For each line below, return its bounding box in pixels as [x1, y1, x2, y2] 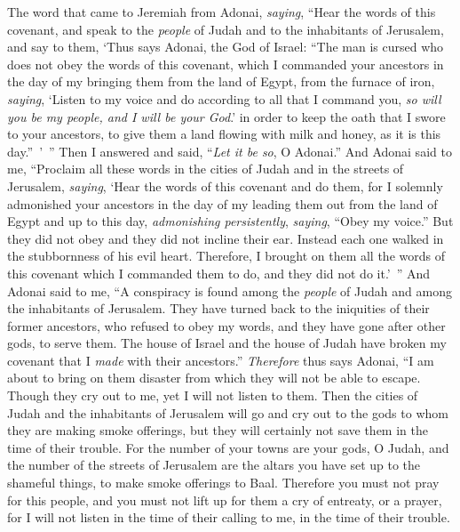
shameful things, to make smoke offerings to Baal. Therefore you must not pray [7, 473, 440, 492]
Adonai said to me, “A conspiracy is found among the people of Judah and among [7, 281, 452, 300]
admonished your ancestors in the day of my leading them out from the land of [7, 194, 438, 213]
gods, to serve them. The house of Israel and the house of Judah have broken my [7, 334, 447, 352]
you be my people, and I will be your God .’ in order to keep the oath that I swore [7, 107, 446, 125]
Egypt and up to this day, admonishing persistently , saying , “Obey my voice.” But [7, 212, 454, 230]
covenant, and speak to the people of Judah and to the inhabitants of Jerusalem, [7, 20, 444, 38]
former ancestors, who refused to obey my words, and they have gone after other [7, 316, 446, 335]
